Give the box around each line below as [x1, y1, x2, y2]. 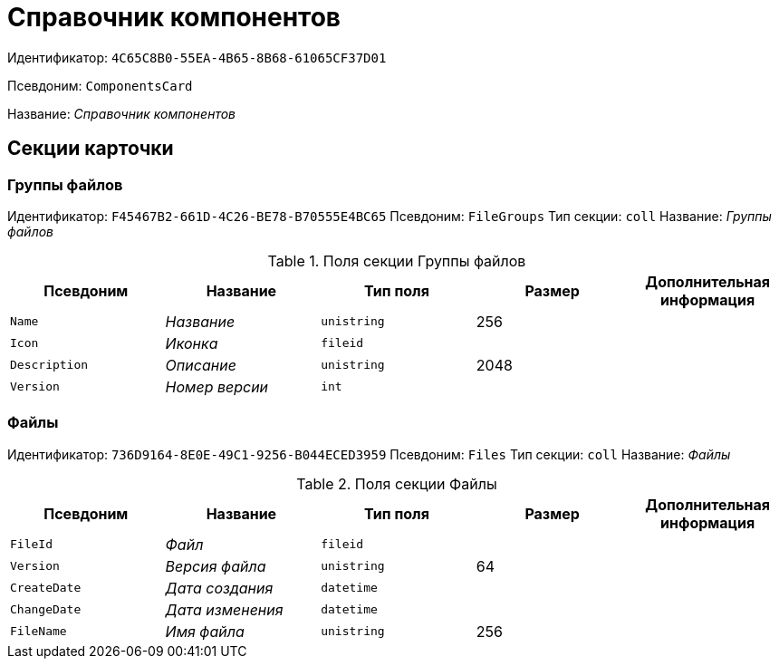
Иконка [165, 333, 218, 352]
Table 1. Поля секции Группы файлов [267, 251, 526, 270]
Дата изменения [165, 600, 284, 619]
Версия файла [165, 556, 266, 575]
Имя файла [165, 622, 245, 641]
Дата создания [165, 578, 274, 597]
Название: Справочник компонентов [7, 105, 236, 121]
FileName [10, 624, 67, 639]
